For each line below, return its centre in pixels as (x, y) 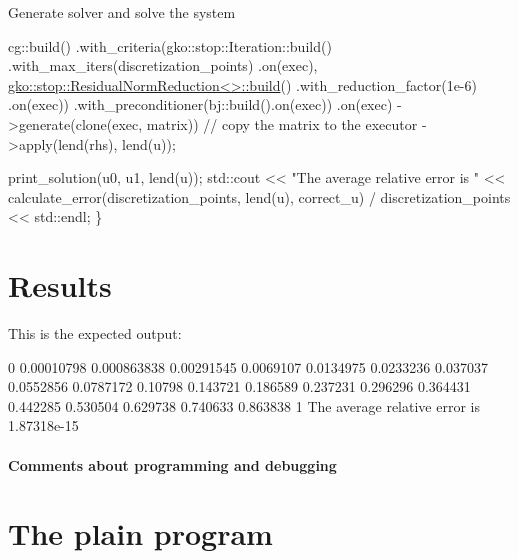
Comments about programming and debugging (172, 464)
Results (60, 285)
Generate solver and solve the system (122, 12)
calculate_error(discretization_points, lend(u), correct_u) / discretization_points (259, 196)
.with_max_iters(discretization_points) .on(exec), (163, 65)
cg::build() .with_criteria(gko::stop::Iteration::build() (170, 45)
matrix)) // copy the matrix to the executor (282, 123)
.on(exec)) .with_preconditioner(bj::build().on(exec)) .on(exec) (200, 104)
